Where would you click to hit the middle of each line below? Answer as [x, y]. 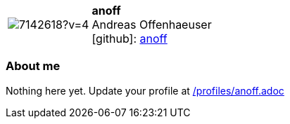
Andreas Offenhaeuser [152, 25]
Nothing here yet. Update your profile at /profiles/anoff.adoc [145, 90]
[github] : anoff [130, 39]
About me [33, 66]
